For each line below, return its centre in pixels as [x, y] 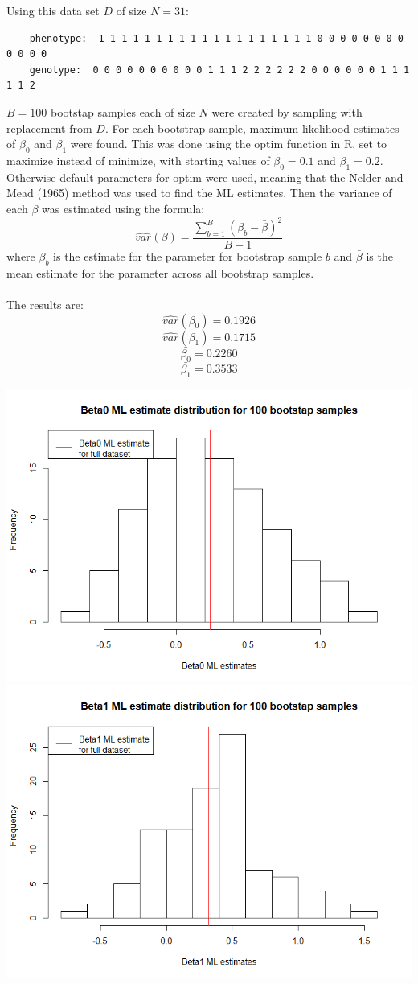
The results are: [45, 305]
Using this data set [53, 10]
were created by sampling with [287, 111]
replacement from [49, 128]
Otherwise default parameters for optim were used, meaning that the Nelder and [205, 177]
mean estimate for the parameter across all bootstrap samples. [160, 272]
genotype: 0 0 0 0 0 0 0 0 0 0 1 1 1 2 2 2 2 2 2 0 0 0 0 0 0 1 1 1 [219, 70]
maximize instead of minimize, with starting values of [138, 160]
